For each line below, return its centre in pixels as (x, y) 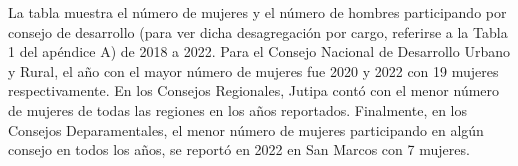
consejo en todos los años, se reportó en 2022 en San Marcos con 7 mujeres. (239, 149)
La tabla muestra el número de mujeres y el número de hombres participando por (257, 12)
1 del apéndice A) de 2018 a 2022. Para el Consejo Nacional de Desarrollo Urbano (259, 51)
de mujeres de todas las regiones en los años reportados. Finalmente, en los (238, 109)
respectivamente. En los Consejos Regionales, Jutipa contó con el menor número (254, 90)
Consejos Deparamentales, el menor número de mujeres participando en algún (246, 129)
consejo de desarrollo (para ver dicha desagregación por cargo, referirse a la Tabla (258, 31)
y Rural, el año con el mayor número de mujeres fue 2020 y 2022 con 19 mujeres (253, 70)
